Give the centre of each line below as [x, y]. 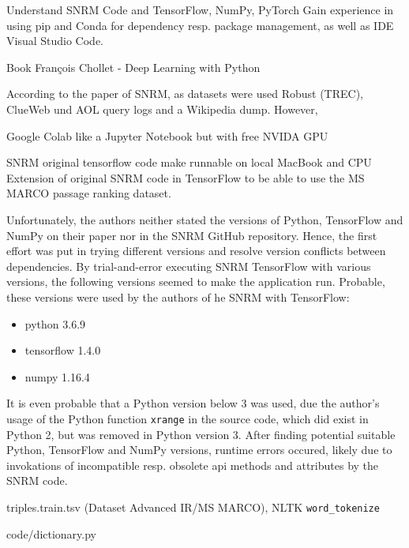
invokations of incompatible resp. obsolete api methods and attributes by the [193, 465]
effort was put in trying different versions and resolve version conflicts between [196, 251]
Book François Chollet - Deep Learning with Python [133, 67]
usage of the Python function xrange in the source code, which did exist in [188, 418]
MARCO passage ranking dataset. [89, 193]
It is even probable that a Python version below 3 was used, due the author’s [193, 403]
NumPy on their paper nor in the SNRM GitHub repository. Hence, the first [192, 235]
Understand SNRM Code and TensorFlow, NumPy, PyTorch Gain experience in [200, 9]
